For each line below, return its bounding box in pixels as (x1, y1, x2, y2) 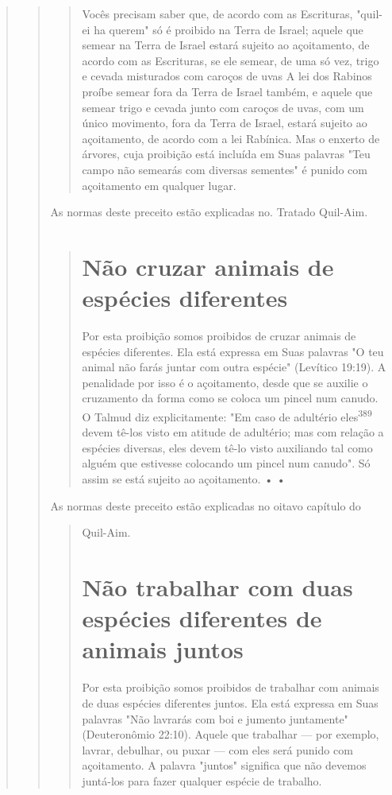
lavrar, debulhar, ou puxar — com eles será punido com (82, 741, 353, 758)
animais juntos (82, 633, 244, 665)
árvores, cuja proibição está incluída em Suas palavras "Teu (82, 145, 371, 162)
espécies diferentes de (82, 602, 322, 634)
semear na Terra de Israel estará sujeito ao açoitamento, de (82, 37, 370, 53)
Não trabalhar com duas (82, 571, 353, 603)
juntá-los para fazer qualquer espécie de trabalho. (82, 772, 322, 789)
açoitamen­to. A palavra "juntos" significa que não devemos (82, 757, 367, 774)
